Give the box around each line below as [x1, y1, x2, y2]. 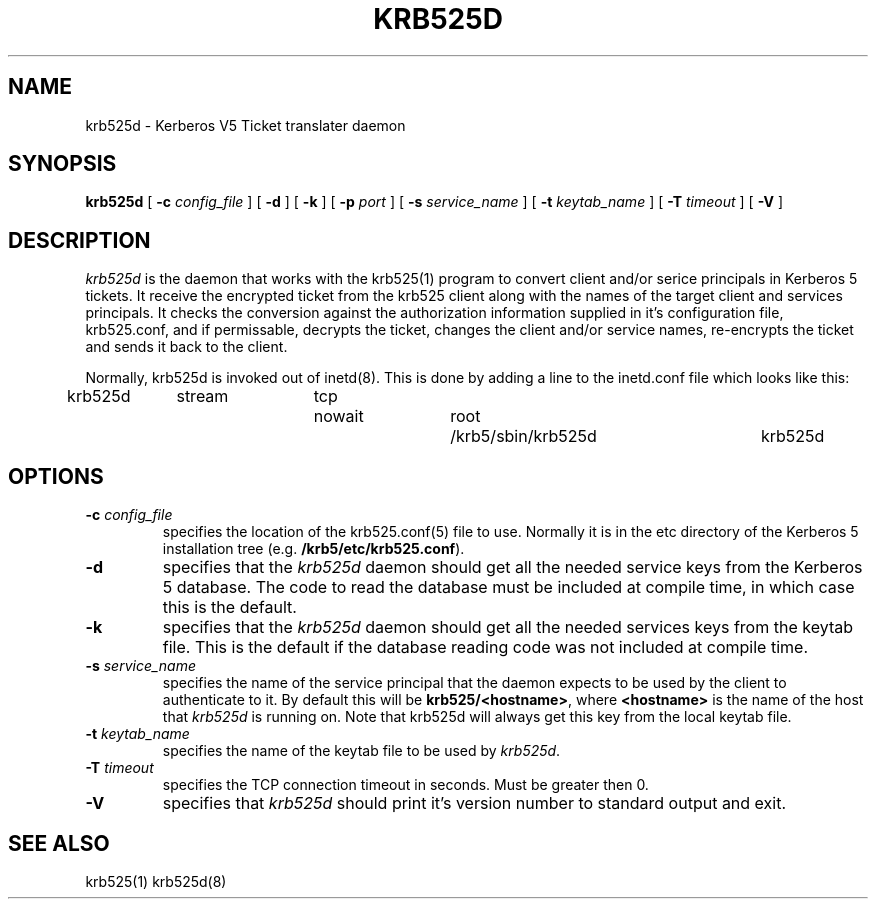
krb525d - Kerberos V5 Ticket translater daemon [85, 116, 406, 134]
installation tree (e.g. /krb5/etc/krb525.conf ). [162, 540, 465, 558]
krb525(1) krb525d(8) [85, 872, 227, 890]
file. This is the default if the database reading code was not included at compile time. [162, 637, 808, 658]
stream [176, 386, 229, 407]
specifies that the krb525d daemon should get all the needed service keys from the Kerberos [162, 557, 863, 578]
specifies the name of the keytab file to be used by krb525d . [162, 742, 561, 760]
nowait [313, 406, 364, 427]
